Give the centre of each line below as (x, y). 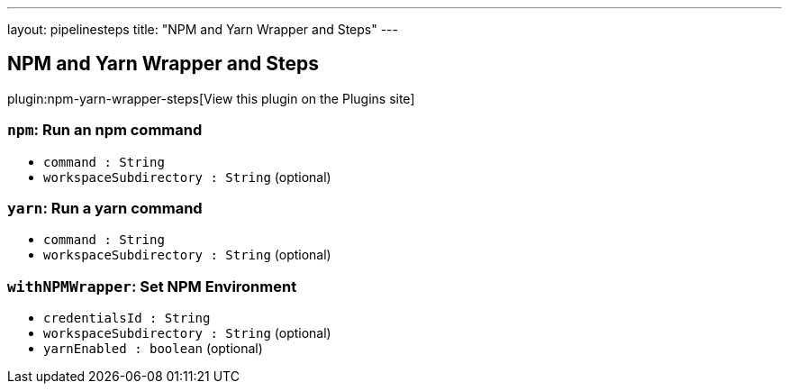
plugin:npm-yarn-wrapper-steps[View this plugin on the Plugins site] (211, 98)
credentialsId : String (127, 318)
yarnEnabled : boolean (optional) (153, 349)
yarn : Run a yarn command (105, 208)
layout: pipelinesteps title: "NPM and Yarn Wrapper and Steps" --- (203, 29)
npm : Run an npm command (105, 130)
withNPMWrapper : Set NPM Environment (152, 286)
